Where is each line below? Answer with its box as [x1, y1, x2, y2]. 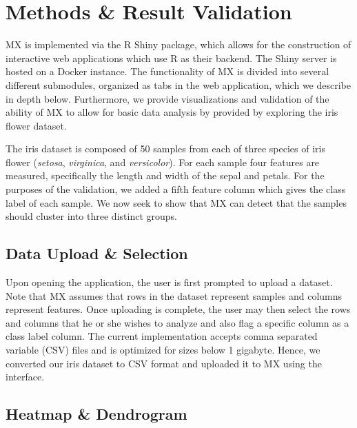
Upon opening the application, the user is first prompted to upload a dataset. [6, 275, 333, 289]
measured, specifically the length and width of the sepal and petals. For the [6, 168, 325, 183]
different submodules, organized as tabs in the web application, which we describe [6, 77, 351, 92]
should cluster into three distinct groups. [6, 209, 177, 223]
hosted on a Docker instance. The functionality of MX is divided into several [6, 64, 329, 79]
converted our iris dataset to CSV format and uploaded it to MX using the [6, 356, 322, 370]
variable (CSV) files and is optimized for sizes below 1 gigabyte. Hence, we [6, 343, 320, 357]
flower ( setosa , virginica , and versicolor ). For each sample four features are [6, 154, 320, 169]
